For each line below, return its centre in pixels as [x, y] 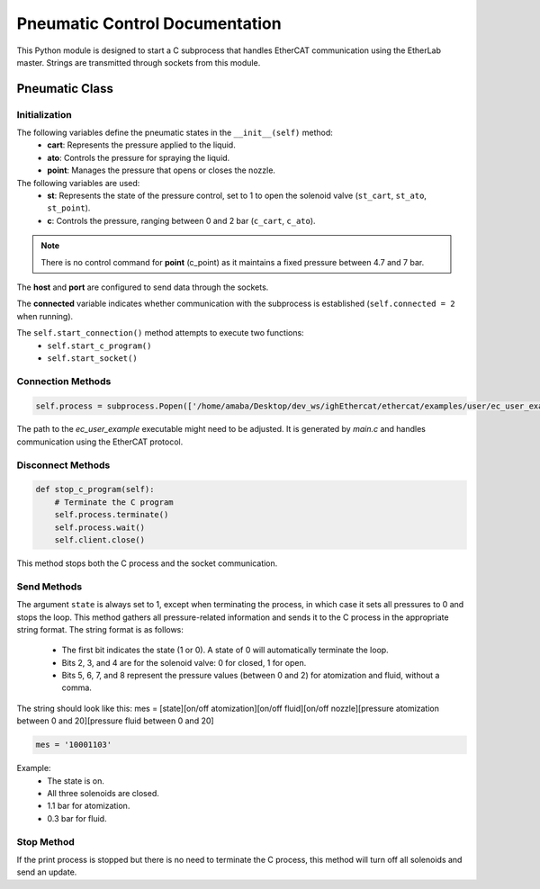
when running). [45, 316]
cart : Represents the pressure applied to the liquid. [141, 145]
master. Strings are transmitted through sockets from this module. [139, 62]
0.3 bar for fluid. [77, 818]
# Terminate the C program [114, 502]
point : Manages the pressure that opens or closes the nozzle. [162, 170]
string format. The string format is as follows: [100, 629]
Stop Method [46, 841]
